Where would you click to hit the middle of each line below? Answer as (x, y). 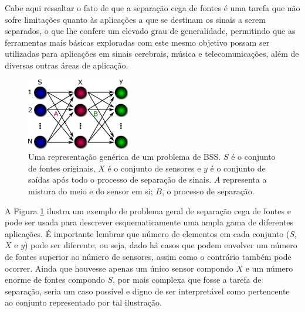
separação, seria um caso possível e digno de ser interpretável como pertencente (147, 291)
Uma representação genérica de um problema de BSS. (125, 157)
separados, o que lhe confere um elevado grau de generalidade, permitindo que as (150, 31)
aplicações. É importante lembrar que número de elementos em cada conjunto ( (147, 233)
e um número (269, 268)
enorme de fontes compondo (55, 280)
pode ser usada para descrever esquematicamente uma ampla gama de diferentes (149, 222)
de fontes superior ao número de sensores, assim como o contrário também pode (148, 256)
